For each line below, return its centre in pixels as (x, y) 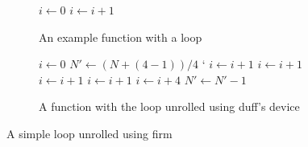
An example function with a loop (121, 37)
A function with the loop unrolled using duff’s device (169, 106)
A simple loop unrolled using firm (89, 133)
